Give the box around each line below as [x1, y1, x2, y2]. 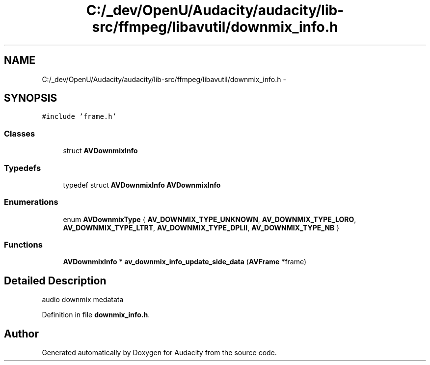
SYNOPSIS [4, 92, 57, 105]
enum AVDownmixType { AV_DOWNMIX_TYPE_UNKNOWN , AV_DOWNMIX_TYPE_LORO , [63, 215, 356, 224]
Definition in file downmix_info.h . [42, 310, 150, 319]
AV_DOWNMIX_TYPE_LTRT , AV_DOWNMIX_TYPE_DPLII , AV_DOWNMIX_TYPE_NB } [63, 223, 340, 232]
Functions [4, 240, 43, 250]
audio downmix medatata [42, 295, 124, 304]
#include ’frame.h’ [42, 112, 117, 121]
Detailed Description [4, 274, 107, 287]
